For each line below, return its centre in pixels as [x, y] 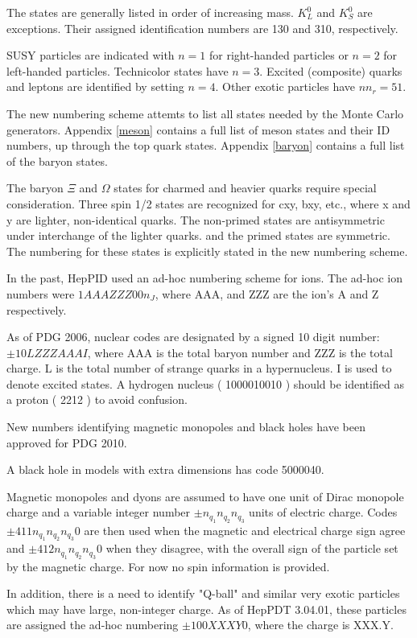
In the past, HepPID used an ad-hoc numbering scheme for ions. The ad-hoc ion [204, 278]
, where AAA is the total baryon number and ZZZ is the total [240, 352]
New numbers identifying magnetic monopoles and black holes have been [186, 427]
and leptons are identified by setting [95, 86]
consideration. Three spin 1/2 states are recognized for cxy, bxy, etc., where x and [208, 203]
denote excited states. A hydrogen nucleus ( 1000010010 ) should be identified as [205, 383]
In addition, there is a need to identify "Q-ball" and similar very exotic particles [203, 593]
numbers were [41, 293]
